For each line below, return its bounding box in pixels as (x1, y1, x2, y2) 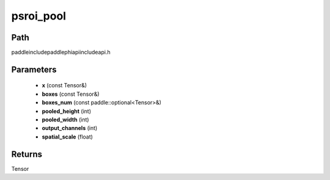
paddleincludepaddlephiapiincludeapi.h (11, 49, 111, 56)
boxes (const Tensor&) (42, 90, 100, 98)
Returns (11, 149, 43, 159)
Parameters (11, 64, 57, 74)
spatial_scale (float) (42, 133, 93, 140)
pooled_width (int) (42, 116, 89, 123)
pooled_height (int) (42, 107, 92, 115)
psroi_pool (11, 9, 67, 23)
